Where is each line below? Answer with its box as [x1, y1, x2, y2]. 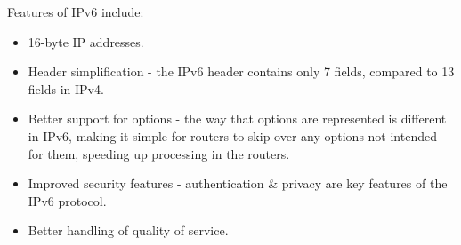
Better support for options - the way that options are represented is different [28, 109, 447, 128]
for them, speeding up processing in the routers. [28, 144, 290, 162]
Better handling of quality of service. [28, 221, 229, 240]
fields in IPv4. [28, 79, 104, 98]
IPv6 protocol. [28, 191, 107, 209]
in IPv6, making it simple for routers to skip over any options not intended [28, 126, 437, 145]
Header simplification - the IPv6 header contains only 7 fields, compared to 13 [28, 62, 455, 81]
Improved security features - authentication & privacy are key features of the [28, 174, 448, 193]
